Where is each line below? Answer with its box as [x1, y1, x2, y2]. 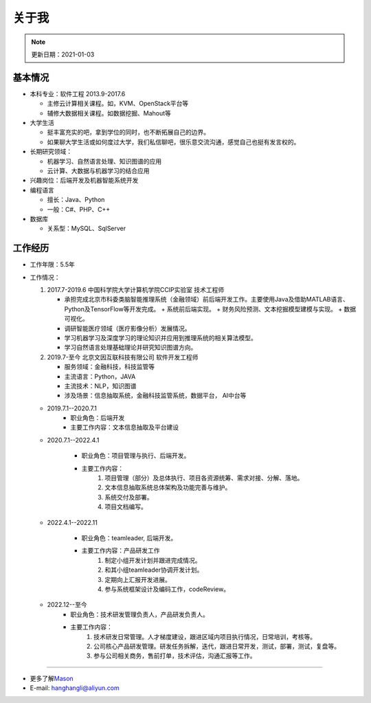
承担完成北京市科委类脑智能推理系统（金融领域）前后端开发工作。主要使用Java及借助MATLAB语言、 [64, 295, 350, 304]
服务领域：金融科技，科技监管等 [64, 363, 155, 371]
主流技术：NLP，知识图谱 [64, 381, 137, 390]
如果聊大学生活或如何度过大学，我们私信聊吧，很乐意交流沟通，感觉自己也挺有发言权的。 [47, 137, 300, 146]
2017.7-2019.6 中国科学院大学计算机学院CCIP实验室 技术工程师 [47, 286, 225, 293]
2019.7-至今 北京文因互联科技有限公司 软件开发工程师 [47, 353, 199, 361]
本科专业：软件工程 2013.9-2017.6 [30, 89, 126, 98]
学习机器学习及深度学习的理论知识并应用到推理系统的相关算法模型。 [64, 333, 257, 342]
